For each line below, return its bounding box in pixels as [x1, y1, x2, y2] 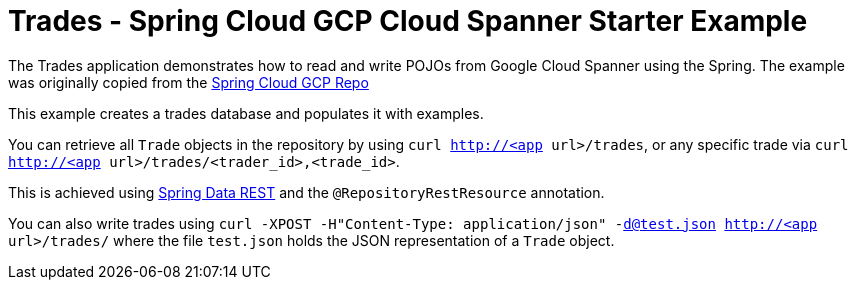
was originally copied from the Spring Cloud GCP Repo [8, 73, 369, 91]
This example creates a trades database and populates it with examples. [8, 104, 484, 122]
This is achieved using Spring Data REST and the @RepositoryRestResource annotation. [8, 183, 605, 201]
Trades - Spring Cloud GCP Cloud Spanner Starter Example [8, 4, 808, 38]
